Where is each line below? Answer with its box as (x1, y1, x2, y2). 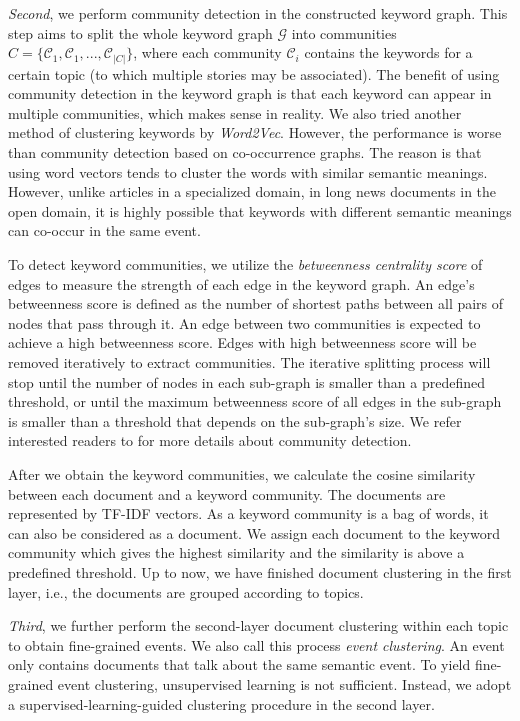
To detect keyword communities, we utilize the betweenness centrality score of (8, 254, 483, 275)
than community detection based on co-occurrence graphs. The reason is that (8, 142, 482, 163)
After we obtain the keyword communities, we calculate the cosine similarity (8, 463, 476, 484)
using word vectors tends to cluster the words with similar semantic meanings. (8, 161, 488, 182)
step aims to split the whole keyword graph (8, 22, 273, 43)
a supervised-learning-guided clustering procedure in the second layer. (8, 693, 435, 714)
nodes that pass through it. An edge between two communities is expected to (8, 312, 481, 333)
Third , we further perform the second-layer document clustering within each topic (8, 615, 509, 636)
